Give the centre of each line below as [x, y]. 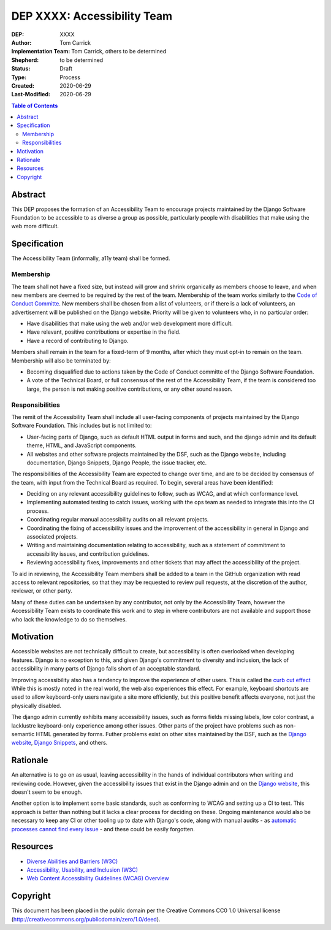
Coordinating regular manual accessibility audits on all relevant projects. [118, 520]
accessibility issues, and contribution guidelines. [88, 554]
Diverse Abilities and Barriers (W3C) [72, 861]
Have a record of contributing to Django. [78, 340]
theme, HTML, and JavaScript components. [82, 445]
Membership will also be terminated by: [61, 360]
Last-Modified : [31, 94]
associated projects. [52, 537]
